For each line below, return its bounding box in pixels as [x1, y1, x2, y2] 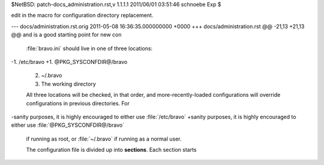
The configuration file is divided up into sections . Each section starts [26, 146, 197, 154]
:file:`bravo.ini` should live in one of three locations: [26, 45, 153, 52]
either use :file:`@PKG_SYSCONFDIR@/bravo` [11, 121, 125, 129]
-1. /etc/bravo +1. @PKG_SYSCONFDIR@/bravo [11, 58, 128, 65]
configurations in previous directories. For [26, 99, 130, 107]
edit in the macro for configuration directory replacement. [11, 12, 154, 19]
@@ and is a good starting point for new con [11, 31, 122, 38]
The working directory [41, 80, 96, 87]
